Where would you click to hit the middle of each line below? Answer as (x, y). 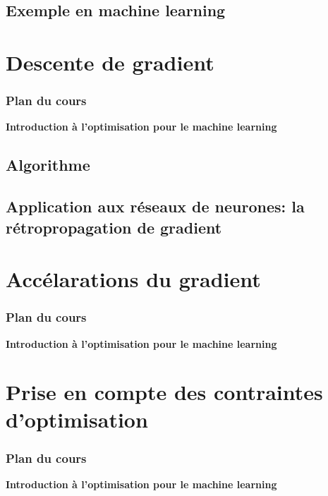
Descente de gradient (110, 62)
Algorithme (48, 165)
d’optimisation (77, 419)
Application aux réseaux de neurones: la (155, 206)
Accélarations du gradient (133, 279)
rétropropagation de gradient (114, 227)
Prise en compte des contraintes (164, 392)
